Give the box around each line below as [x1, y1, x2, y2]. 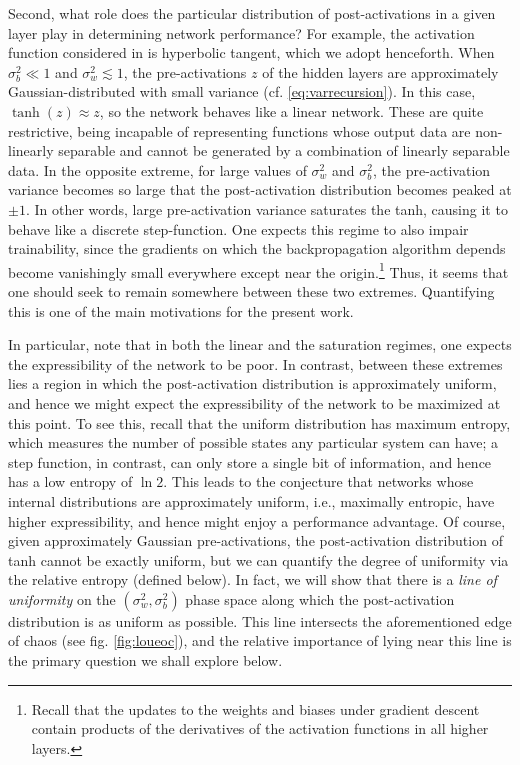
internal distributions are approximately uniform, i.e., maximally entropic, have [8, 490, 495, 511]
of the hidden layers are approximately [262, 61, 499, 82]
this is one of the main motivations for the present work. [8, 300, 354, 321]
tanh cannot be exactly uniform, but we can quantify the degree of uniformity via [8, 549, 509, 570]
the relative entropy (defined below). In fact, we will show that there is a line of [8, 569, 497, 590]
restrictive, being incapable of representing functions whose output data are [8, 120, 471, 141]
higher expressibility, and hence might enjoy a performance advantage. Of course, [8, 510, 506, 531]
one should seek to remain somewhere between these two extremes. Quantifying [8, 280, 495, 301]
